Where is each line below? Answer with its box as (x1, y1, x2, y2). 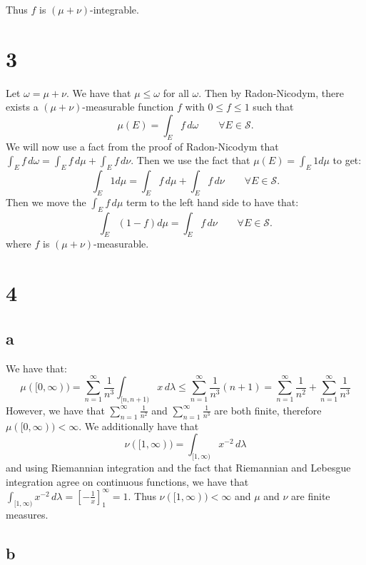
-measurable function (82, 99, 174, 114)
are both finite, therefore (214, 402, 322, 417)
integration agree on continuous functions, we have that (6, 474, 249, 489)
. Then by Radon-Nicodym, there (198, 85, 344, 100)
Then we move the (6, 194, 86, 209)
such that (253, 99, 294, 114)
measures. (6, 507, 49, 521)
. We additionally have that (78, 418, 199, 433)
